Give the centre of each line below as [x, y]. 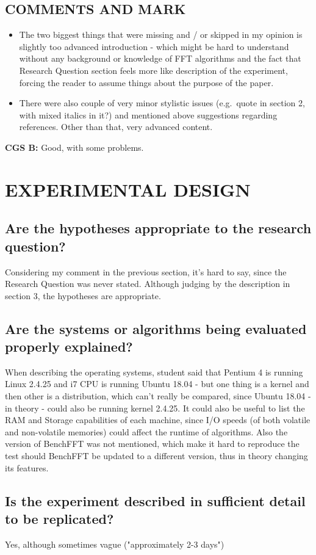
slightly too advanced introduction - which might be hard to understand [154, 46]
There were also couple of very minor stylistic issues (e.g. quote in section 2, [162, 103]
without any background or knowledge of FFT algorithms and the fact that [160, 58]
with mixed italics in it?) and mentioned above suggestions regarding [148, 114]
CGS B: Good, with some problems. [74, 147]
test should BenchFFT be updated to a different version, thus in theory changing [156, 456]
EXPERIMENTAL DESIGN [128, 189]
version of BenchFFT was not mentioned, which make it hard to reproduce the [152, 444]
